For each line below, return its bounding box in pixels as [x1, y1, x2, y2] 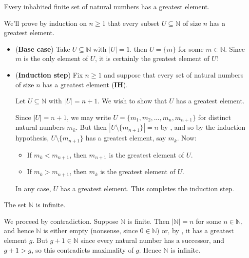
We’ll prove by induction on [4, 18, 87, 28]
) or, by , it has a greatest [156, 225, 234, 236]
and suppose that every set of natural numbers [104, 69, 244, 79]
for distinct [198, 112, 231, 122]
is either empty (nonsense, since [43, 225, 138, 236]
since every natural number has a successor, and [80, 235, 224, 245]
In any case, [15, 183, 51, 193]
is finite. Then [128, 216, 170, 226]
